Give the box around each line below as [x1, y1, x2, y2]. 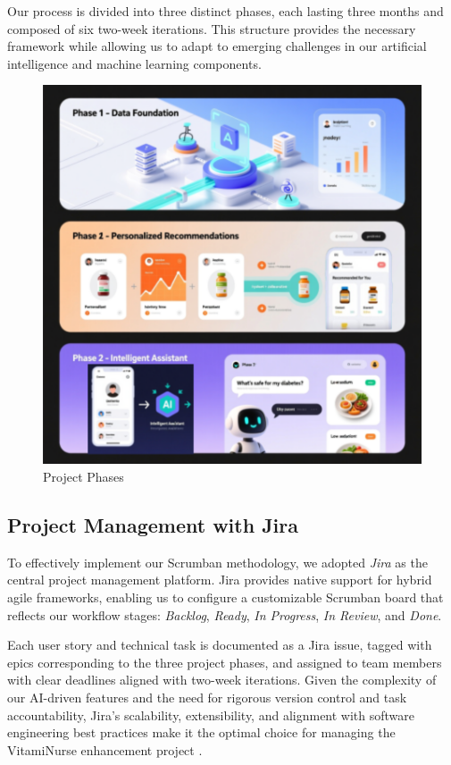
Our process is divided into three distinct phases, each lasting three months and [7, 2, 444, 20]
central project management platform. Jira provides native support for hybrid [7, 570, 432, 589]
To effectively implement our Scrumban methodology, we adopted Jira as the [7, 552, 428, 571]
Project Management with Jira [7, 510, 299, 538]
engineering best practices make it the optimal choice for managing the [7, 723, 396, 742]
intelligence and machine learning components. [7, 54, 262, 72]
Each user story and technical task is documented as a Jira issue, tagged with [7, 635, 432, 654]
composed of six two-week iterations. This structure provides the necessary [7, 19, 416, 38]
